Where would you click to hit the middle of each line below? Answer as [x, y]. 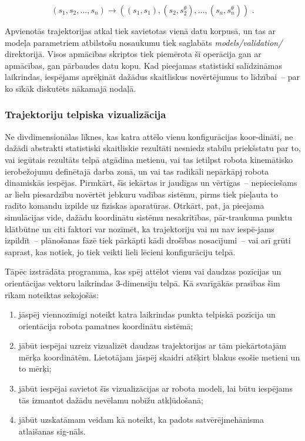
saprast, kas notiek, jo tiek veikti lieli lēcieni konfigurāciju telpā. [120, 251]
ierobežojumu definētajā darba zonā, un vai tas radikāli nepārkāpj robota [137, 171]
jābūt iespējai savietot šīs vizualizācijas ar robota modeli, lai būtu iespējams [155, 388]
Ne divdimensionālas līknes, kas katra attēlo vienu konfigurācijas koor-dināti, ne [149, 136]
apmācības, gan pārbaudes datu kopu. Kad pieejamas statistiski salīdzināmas [144, 65]
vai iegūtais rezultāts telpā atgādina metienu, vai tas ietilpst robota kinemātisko [149, 159]
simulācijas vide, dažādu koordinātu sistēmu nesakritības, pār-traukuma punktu [149, 217]
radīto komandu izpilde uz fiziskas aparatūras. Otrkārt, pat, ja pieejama [135, 206]
